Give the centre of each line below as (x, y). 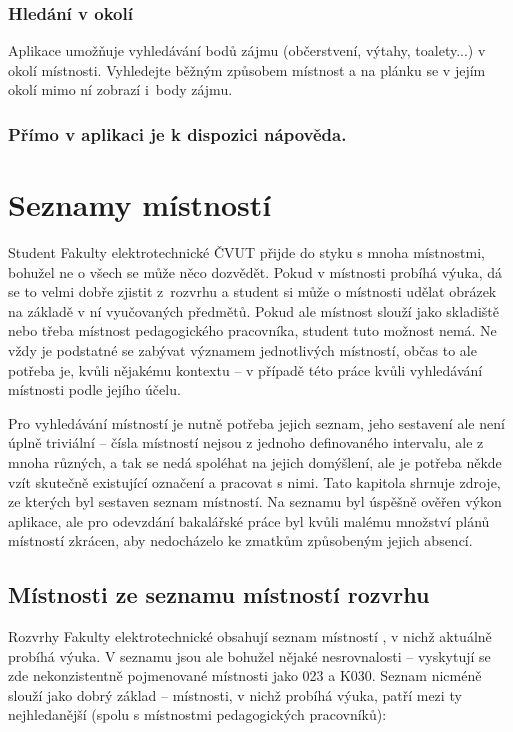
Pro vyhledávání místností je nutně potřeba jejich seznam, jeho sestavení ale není (256, 422)
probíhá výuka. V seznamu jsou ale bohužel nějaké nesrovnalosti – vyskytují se (249, 655)
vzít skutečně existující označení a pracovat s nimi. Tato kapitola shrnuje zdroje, (254, 481)
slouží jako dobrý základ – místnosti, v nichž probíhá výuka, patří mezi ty (235, 694)
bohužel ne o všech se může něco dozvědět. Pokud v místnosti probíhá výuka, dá (255, 271)
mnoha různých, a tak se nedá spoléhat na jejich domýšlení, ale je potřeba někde (255, 461)
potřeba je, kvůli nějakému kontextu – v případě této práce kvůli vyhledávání (245, 369)
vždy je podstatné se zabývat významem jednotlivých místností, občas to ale (242, 349)
